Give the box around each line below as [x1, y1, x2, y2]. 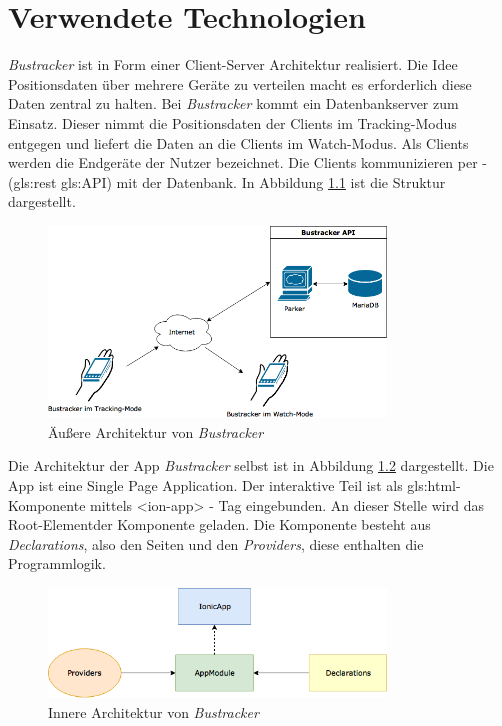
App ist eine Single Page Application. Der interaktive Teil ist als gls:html [8, 475, 457, 496]
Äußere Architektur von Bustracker [48, 421, 264, 442]
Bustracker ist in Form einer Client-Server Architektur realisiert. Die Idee [8, 54, 458, 75]
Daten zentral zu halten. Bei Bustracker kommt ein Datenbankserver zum [8, 93, 459, 114]
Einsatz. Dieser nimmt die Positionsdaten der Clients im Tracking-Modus [8, 112, 457, 133]
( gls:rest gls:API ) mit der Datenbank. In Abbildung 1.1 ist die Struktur [8, 171, 446, 192]
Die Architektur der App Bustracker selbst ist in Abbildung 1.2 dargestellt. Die [8, 455, 494, 476]
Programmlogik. [8, 553, 106, 574]
